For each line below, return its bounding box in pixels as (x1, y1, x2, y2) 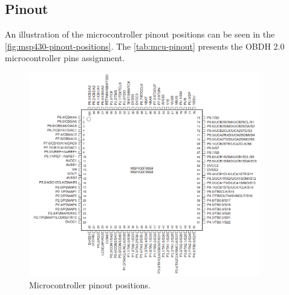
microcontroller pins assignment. (5, 51, 125, 64)
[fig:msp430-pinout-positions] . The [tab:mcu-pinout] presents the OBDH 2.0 (5, 39, 285, 52)
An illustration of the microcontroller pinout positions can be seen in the (5, 28, 275, 41)
